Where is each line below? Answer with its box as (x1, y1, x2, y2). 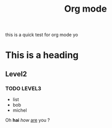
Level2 (5, 70, 27, 78)
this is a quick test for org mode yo (5, 31, 78, 38)
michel (12, 107, 27, 113)
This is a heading (5, 49, 79, 61)
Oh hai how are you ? (5, 117, 50, 123)
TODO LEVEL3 (5, 85, 42, 92)
